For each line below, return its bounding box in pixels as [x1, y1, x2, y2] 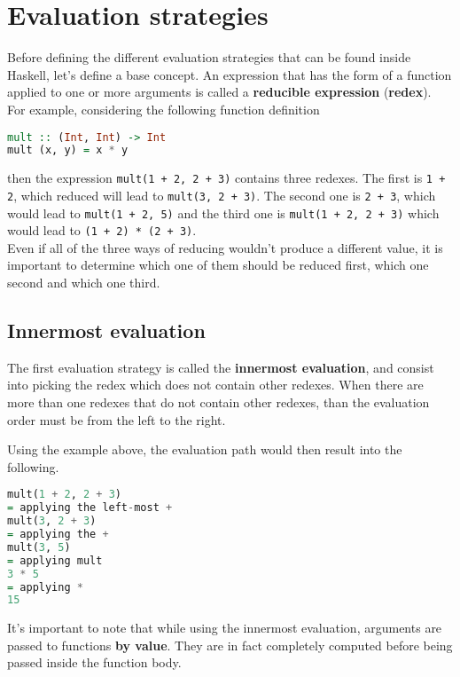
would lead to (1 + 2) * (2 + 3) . [7, 221, 197, 240]
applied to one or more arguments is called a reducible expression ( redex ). [7, 83, 432, 101]
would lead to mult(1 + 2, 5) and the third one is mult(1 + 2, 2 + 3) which [7, 203, 440, 222]
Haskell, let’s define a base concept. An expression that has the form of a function [7, 65, 452, 83]
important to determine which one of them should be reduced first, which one [7, 256, 429, 274]
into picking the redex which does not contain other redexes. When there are [7, 375, 424, 394]
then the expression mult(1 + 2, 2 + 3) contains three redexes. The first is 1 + [7, 169, 446, 187]
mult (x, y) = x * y [7, 144, 129, 157]
